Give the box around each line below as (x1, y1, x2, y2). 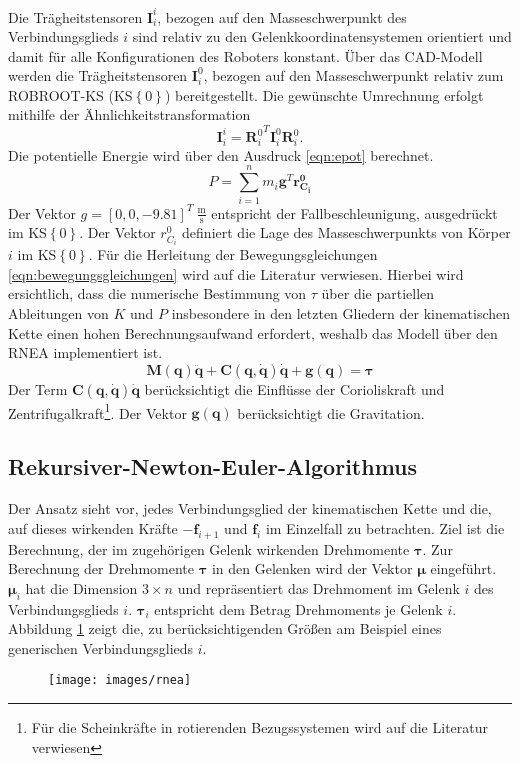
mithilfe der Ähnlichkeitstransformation (8, 104, 251, 125)
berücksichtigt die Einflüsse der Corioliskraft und (144, 378, 445, 399)
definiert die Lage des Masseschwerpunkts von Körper (182, 222, 511, 243)
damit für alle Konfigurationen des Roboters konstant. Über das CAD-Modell (8, 45, 483, 66)
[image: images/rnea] (48, 673, 192, 688)
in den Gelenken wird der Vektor (211, 558, 413, 579)
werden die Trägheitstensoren (8, 65, 188, 86)
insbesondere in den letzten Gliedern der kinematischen (171, 302, 511, 323)
